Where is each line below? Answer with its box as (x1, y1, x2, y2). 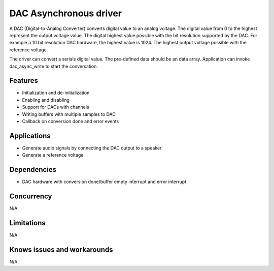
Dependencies (9, 165, 57, 174)
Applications (9, 131, 51, 140)
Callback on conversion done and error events (22, 118, 119, 124)
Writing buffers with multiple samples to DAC (22, 111, 116, 117)
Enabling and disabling (22, 97, 70, 103)
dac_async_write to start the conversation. (9, 63, 98, 69)
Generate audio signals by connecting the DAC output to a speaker (22, 145, 162, 151)
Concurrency (9, 192, 52, 200)
